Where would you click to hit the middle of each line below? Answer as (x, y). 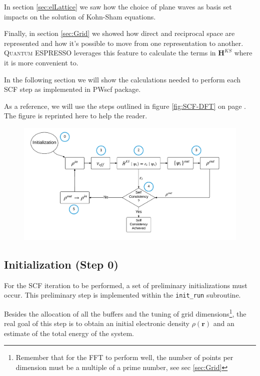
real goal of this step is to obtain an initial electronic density (97, 323)
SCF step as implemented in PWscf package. (72, 89)
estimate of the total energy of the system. (69, 333)
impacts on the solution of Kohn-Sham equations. (80, 16)
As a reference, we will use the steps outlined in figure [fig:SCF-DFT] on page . (125, 106)
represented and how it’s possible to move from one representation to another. (124, 43)
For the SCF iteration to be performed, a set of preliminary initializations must (126, 285)
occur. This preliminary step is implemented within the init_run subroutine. (122, 295)
